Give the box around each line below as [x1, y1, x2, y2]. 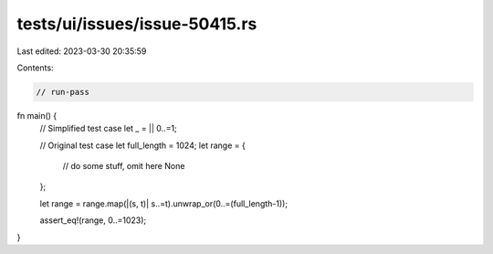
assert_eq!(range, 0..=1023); [39, 215, 147, 226]
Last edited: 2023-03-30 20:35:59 [16, 46, 147, 57]
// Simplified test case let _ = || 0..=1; [39, 123, 177, 134]
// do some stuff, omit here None [62, 161, 185, 172]
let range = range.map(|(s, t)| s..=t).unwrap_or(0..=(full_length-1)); [39, 197, 288, 209]
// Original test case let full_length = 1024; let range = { [39, 140, 246, 151]
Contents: [16, 62, 54, 73]
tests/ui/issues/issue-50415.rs [16, 14, 257, 34]
